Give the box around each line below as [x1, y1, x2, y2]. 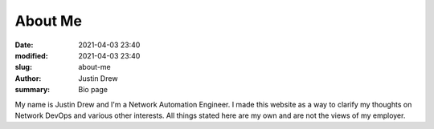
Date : [14, 40, 34, 50]
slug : [14, 62, 32, 72]
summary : [14, 85, 51, 95]
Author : [14, 73, 42, 83]
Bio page [78, 85, 108, 95]
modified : [14, 50, 48, 60]
